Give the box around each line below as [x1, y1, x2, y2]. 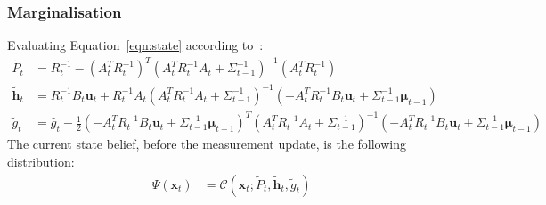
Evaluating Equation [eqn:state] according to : [7, 36, 264, 54]
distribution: [7, 152, 75, 170]
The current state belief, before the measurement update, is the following [7, 135, 406, 153]
